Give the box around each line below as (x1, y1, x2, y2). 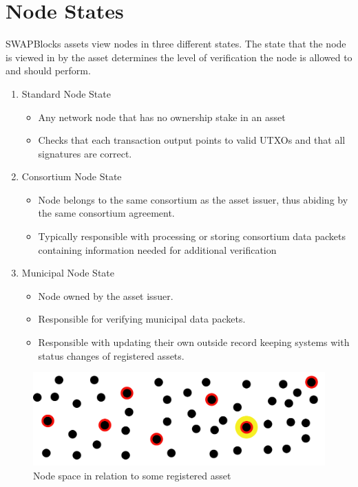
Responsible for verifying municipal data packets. (38, 312, 246, 326)
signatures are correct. (38, 146, 132, 160)
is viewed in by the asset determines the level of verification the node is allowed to (6, 50, 352, 64)
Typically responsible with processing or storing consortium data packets (38, 229, 346, 243)
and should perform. (6, 63, 91, 78)
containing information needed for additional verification (38, 242, 277, 257)
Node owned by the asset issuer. (38, 288, 173, 303)
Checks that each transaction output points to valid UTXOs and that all (38, 133, 346, 147)
